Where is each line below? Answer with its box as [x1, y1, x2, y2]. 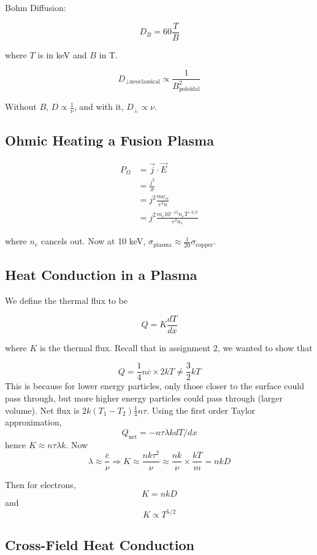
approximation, [5, 416, 62, 429]
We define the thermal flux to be [5, 294, 128, 307]
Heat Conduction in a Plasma [5, 265, 197, 284]
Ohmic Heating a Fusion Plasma [5, 130, 214, 149]
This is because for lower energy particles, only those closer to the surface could [5, 379, 304, 392]
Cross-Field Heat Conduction [5, 535, 194, 554]
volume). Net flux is [5, 403, 80, 416]
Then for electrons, [5, 478, 76, 491]
